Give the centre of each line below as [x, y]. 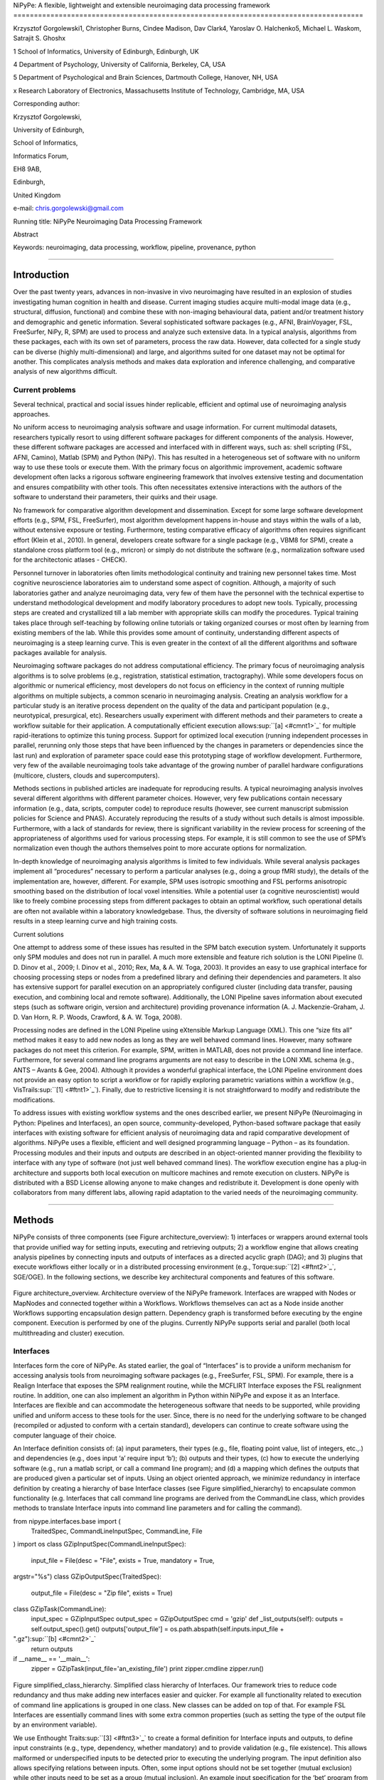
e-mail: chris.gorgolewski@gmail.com [68, 208]
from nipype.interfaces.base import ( [67, 1521]
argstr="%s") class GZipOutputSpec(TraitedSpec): [87, 1576]
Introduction [41, 275]
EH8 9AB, [27, 169]
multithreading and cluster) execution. [69, 1333]
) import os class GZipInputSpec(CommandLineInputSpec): [100, 1544]
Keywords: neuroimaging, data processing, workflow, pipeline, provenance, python [134, 247]
